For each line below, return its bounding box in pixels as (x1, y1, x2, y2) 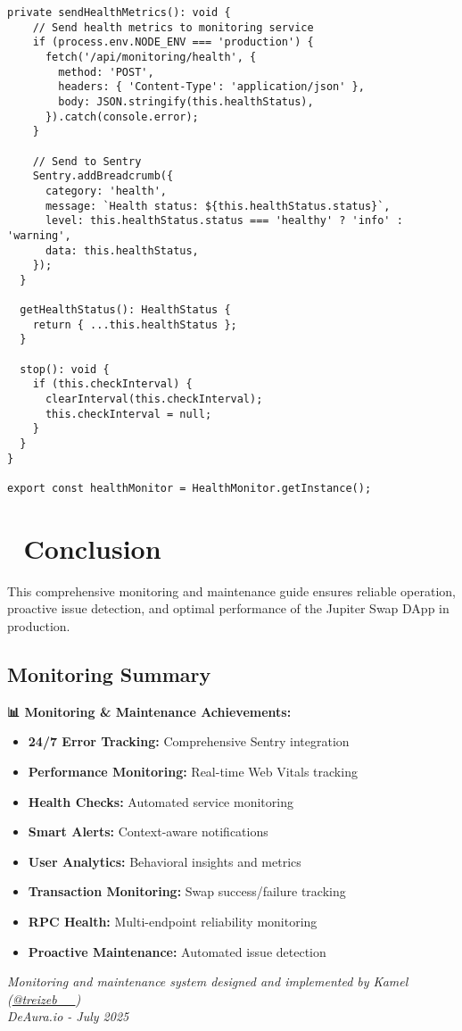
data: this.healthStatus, (45, 244, 199, 257)
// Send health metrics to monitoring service (32, 21, 314, 34)
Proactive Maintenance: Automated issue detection (28, 942, 326, 960)
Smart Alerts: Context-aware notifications (28, 822, 268, 841)
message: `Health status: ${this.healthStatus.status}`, (45, 199, 391, 212)
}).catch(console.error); (45, 110, 199, 123)
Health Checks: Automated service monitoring (28, 792, 293, 811)
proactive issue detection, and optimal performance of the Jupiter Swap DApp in (7, 599, 450, 618)
